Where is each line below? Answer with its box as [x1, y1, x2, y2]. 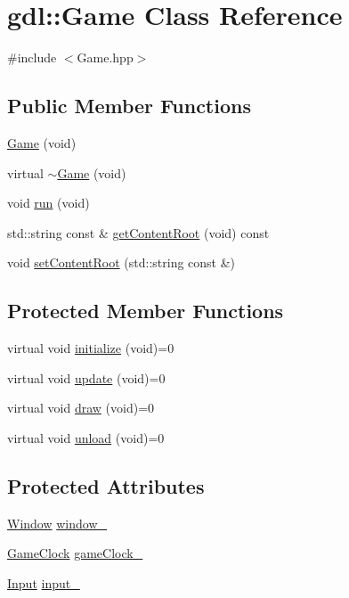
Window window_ [7, 513, 108, 532]
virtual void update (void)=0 [7, 368, 166, 387]
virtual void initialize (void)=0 [7, 339, 174, 357]
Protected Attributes [7, 471, 205, 499]
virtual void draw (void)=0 [7, 398, 155, 417]
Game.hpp [77, 48, 134, 67]
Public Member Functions [7, 92, 251, 119]
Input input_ [7, 573, 80, 592]
